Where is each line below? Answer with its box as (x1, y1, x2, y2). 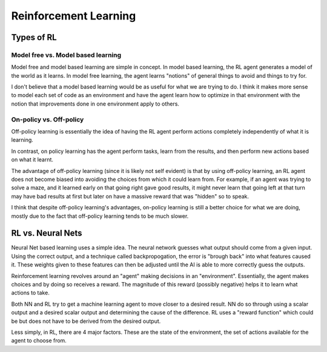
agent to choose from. (11, 337, 67, 344)
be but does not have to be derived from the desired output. (11, 317, 161, 325)
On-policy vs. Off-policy (11, 115, 84, 124)
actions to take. (11, 289, 50, 297)
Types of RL (11, 32, 57, 42)
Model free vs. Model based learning (11, 50, 122, 59)
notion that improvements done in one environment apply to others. (11, 100, 180, 107)
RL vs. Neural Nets (11, 228, 82, 239)
